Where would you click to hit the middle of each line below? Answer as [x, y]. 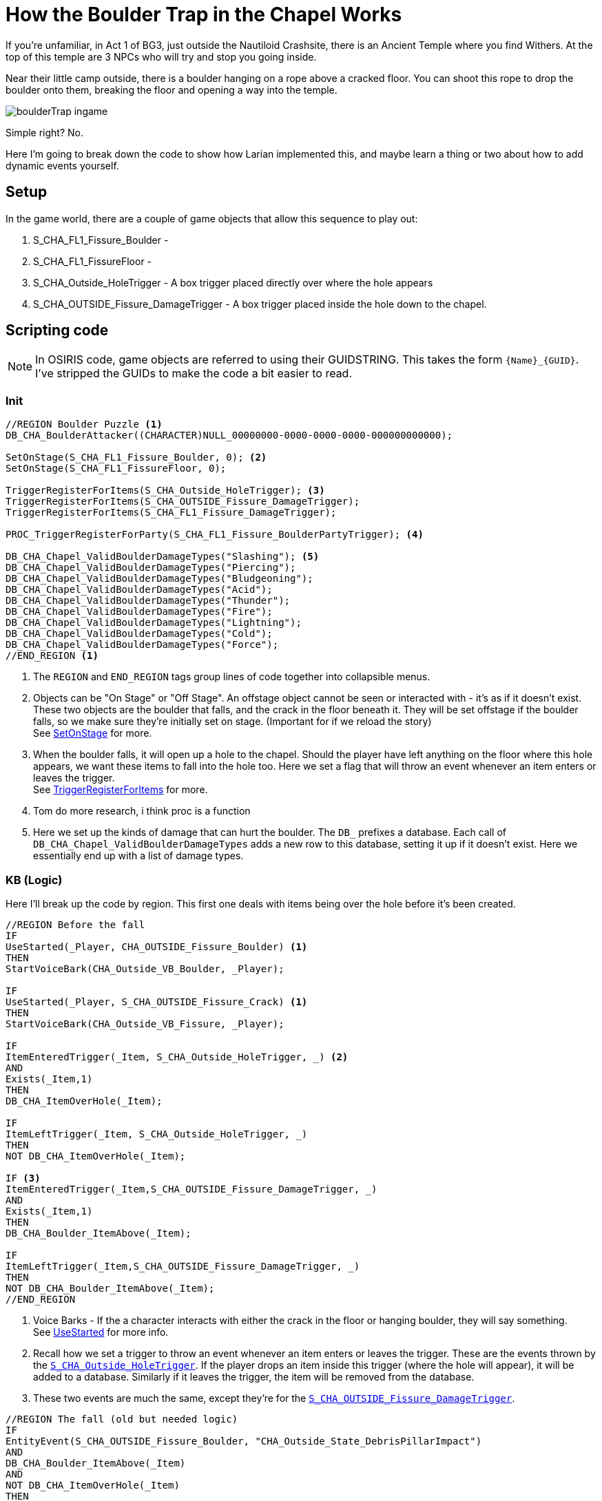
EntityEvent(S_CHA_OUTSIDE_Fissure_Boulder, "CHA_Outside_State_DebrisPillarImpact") [244, 1441]
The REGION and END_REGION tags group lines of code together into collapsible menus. [232, 677]
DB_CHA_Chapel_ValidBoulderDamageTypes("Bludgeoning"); [159, 579]
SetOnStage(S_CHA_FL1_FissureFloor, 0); [116, 469]
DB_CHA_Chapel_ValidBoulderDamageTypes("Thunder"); [148, 601]
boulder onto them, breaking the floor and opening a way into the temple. [172, 90]
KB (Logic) [34, 880]
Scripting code [57, 330]
